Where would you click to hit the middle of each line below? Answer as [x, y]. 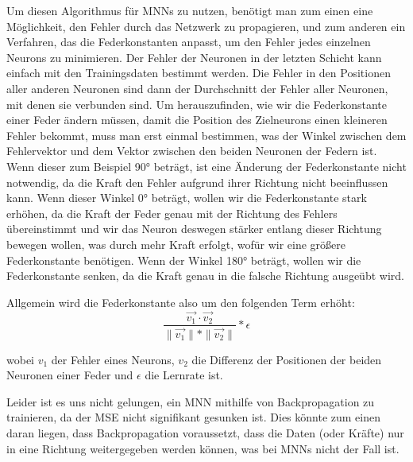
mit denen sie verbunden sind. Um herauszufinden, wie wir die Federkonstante [197, 104]
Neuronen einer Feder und [70, 375]
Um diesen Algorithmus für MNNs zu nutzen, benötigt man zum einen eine [190, 10]
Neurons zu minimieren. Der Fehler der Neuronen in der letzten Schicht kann [194, 57]
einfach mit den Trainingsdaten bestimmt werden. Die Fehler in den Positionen [199, 73]
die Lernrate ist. [184, 375]
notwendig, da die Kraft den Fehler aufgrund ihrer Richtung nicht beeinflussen [197, 182]
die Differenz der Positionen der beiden [287, 359]
